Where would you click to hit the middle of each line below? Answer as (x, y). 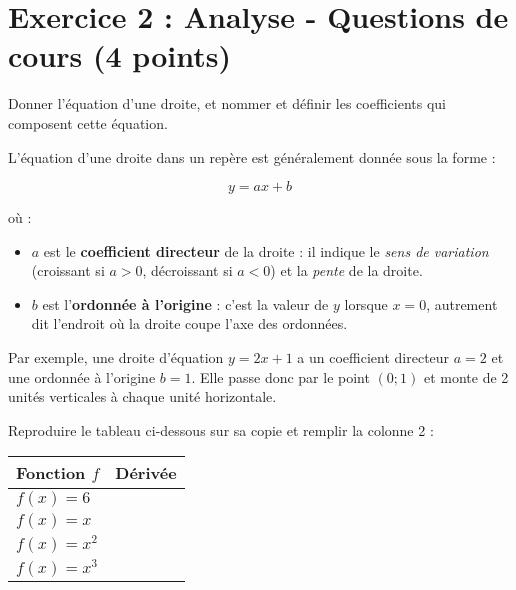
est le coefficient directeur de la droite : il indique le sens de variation (266, 250)
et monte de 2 (466, 376)
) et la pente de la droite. (346, 270)
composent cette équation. (88, 122)
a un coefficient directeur (373, 357)
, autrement (462, 303)
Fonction (51, 473)
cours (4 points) (119, 55)
